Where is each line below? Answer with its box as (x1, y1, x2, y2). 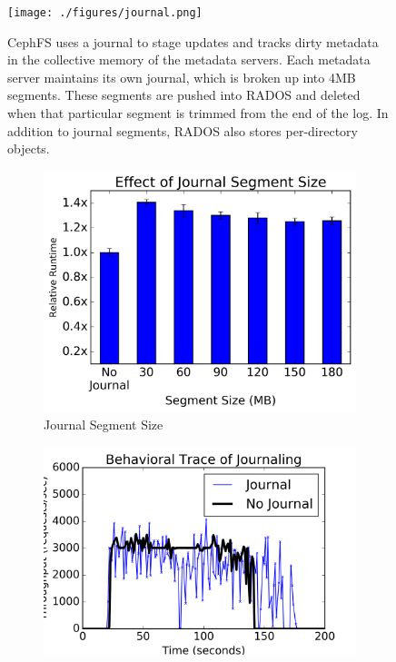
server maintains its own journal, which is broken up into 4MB (7, 67, 356, 86)
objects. (7, 139, 50, 158)
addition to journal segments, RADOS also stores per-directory (7, 121, 358, 140)
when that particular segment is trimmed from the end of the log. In (7, 104, 389, 123)
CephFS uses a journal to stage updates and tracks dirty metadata (7, 32, 379, 51)
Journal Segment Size (44, 415, 163, 434)
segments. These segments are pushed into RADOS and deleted (7, 85, 361, 104)
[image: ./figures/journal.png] (7, 6, 203, 19)
